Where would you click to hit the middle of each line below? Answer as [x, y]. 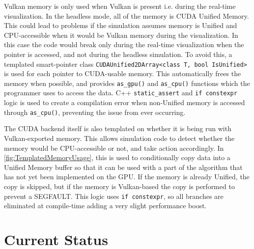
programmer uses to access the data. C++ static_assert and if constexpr [121, 93]
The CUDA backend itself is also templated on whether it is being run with [118, 128]
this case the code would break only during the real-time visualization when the [124, 44]
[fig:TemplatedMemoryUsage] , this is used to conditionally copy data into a [117, 157]
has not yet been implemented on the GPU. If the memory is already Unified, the [127, 177]
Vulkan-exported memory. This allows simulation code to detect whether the [119, 138]
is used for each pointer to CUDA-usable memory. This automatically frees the [123, 73]
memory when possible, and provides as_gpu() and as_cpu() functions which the [127, 83]
